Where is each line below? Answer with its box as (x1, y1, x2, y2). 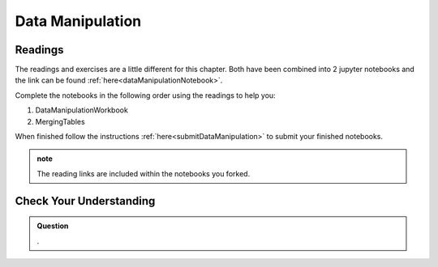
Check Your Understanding (15, 194, 156, 208)
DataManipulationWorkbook (35, 105, 129, 115)
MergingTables (35, 117, 85, 126)
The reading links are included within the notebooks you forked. (36, 168, 251, 178)
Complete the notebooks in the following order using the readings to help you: (15, 90, 276, 100)
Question (36, 221, 69, 231)
